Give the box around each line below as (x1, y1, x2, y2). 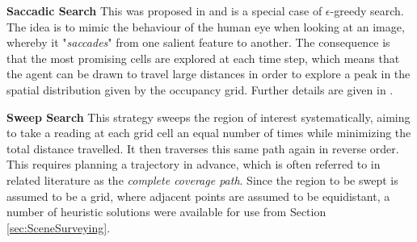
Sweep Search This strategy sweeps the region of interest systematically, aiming (6, 108, 411, 125)
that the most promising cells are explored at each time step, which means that (6, 49, 400, 66)
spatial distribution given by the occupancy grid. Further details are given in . (6, 81, 394, 98)
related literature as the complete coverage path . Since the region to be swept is (6, 171, 398, 188)
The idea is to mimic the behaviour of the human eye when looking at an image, (6, 18, 405, 35)
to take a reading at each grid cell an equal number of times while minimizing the (6, 124, 411, 141)
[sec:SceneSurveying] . (6, 219, 111, 236)
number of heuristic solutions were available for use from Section (6, 203, 326, 220)
